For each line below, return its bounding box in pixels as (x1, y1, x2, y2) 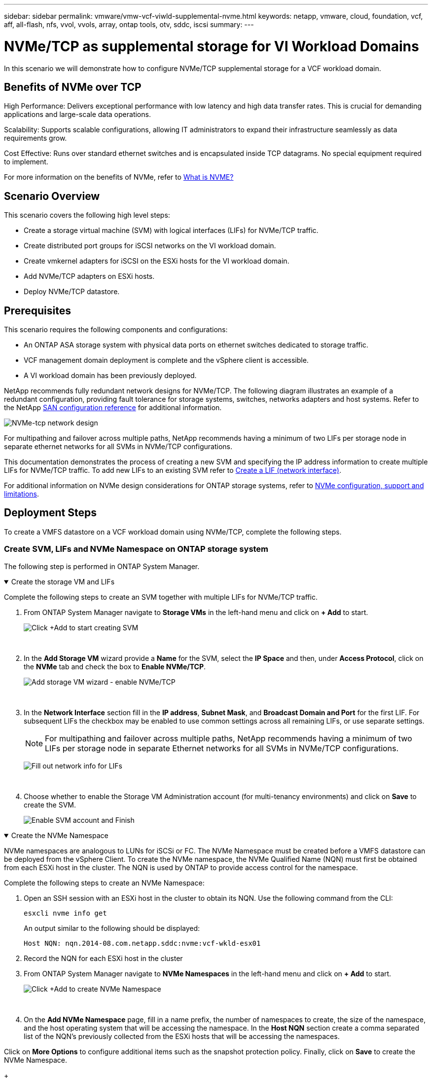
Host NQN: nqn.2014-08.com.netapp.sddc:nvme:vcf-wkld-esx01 (24, 939, 261, 947)
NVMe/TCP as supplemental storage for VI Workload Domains (4, 38, 419, 55)
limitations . (4, 490, 39, 499)
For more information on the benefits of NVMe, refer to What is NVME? (4, 173, 234, 182)
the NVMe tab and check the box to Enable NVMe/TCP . (24, 662, 206, 671)
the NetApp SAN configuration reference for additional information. (4, 403, 222, 412)
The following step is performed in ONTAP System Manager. (4, 562, 200, 571)
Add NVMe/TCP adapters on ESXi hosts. (24, 272, 155, 281)
